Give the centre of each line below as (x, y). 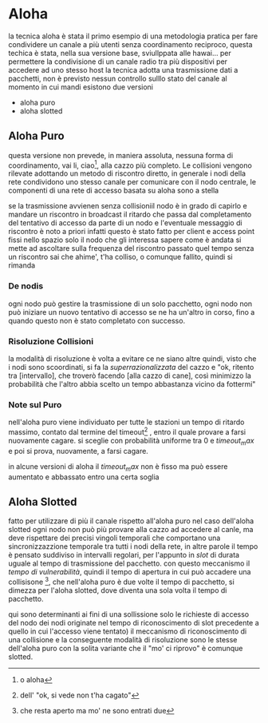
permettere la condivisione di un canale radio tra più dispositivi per (118, 62)
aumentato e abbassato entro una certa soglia (84, 477)
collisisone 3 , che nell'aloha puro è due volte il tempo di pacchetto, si (122, 582)
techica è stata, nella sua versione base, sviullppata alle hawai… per (120, 53)
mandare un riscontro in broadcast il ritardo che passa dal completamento (130, 215)
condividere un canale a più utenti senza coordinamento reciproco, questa (130, 44)
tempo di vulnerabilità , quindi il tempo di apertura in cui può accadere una (130, 572)
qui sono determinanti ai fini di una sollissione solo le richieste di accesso (129, 614)
